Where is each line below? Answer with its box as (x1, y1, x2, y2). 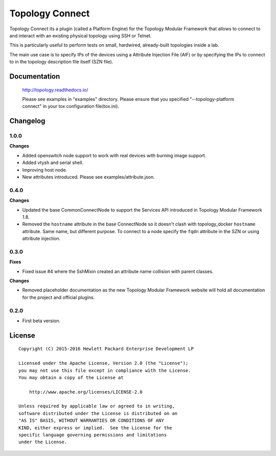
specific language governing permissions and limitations (18, 432, 167, 438)
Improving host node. (22, 167, 67, 173)
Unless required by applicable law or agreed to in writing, (18, 403, 175, 409)
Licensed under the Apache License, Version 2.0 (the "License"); (18, 360, 189, 366)
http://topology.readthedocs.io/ (22, 87, 88, 93)
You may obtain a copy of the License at (18, 375, 124, 380)
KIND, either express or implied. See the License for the (18, 425, 172, 430)
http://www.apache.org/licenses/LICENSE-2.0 (29, 389, 143, 395)
